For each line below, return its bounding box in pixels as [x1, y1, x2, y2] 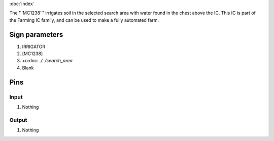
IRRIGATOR [22, 43, 46, 50]
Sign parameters [9, 30, 63, 39]
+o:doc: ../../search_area [22, 58, 73, 64]
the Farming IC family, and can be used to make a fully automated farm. [9, 17, 159, 23]
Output [9, 116, 27, 123]
